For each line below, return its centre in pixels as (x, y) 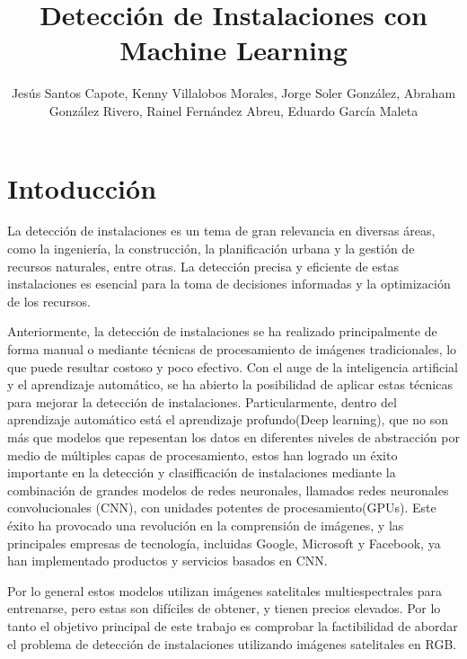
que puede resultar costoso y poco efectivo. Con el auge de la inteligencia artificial (233, 366)
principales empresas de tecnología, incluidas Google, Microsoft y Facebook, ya (224, 543)
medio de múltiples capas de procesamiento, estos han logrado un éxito (203, 454)
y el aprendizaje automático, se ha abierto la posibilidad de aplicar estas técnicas (230, 384)
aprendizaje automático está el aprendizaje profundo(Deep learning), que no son (228, 419)
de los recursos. (49, 301)
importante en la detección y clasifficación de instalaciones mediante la (202, 472)
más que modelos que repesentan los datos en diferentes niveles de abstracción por (233, 436)
